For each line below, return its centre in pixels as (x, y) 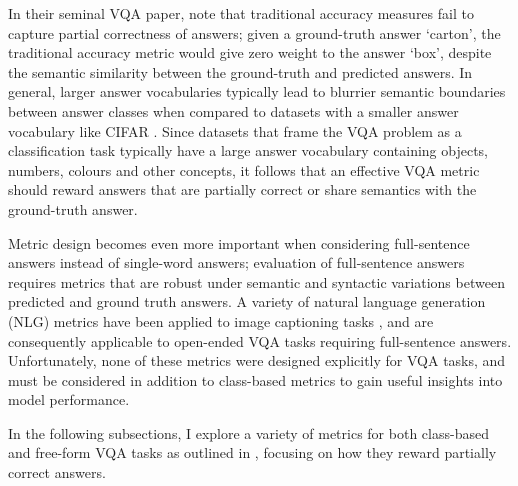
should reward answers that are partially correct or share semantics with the (242, 189)
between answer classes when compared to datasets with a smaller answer (233, 110)
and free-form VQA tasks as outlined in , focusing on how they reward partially (252, 452)
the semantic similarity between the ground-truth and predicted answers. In (240, 71)
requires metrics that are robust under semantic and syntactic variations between (256, 281)
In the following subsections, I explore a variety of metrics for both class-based (248, 432)
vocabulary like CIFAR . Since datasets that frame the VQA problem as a (235, 130)
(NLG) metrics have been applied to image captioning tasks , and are (221, 320)
